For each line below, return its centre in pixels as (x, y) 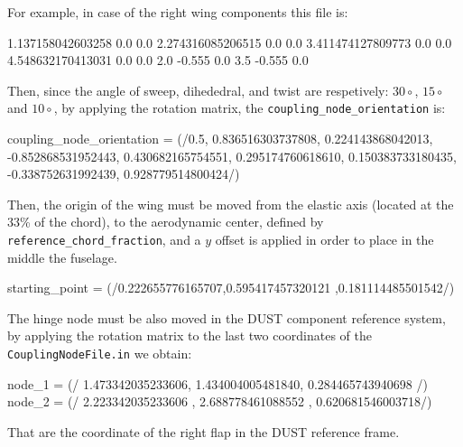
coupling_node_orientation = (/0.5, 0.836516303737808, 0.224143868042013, (220, 139)
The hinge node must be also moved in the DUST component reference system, (227, 317)
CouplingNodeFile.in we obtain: (100, 354)
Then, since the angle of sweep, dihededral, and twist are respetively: (198, 90)
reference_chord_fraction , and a (104, 239)
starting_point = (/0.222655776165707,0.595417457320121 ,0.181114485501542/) (231, 288)
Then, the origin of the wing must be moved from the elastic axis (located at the (231, 204)
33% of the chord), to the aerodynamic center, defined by (166, 222)
